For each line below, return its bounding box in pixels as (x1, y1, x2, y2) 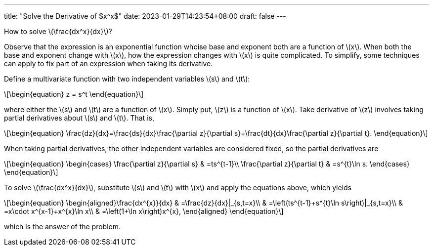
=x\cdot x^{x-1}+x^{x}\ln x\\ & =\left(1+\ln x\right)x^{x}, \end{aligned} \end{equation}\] (4, 207, 284, 215)
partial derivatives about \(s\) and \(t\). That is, (4, 114, 154, 122)
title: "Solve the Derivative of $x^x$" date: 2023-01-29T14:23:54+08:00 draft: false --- (4, 12, 286, 20)
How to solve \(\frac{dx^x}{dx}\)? (4, 27, 112, 36)
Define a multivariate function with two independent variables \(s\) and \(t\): (4, 75, 250, 83)
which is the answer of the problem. (4, 222, 121, 231)
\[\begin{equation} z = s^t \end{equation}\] (4, 90, 144, 98)
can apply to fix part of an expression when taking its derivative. (4, 59, 213, 68)
